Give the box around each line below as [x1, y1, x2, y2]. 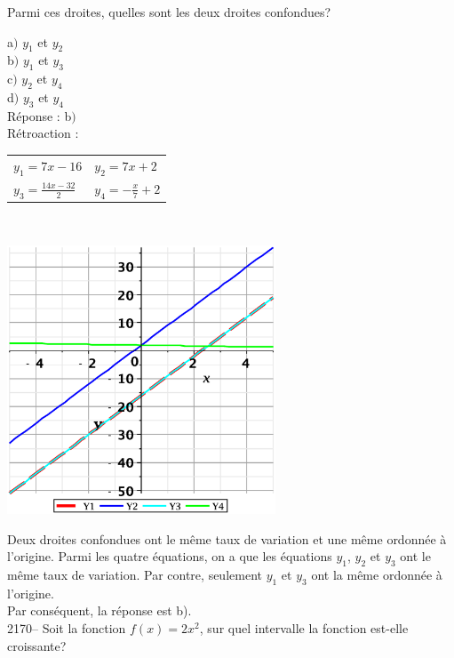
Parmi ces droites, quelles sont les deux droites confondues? [7, 3, 331, 20]
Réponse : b [7, 106, 72, 124]
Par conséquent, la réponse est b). [7, 601, 192, 620]
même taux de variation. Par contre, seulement [7, 566, 262, 583]
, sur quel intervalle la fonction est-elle [199, 618, 409, 637]
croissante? [7, 636, 67, 654]
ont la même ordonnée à [311, 566, 442, 583]
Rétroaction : [7, 124, 79, 142]
